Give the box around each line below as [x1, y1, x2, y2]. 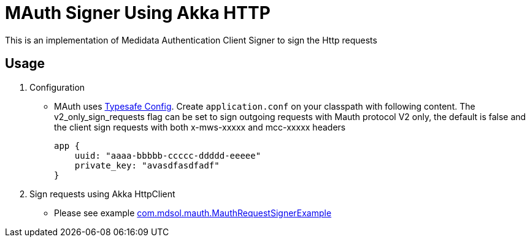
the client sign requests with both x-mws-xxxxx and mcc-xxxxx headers [54, 121, 346, 132]
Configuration [29, 81, 85, 93]
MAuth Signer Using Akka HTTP [5, 2, 271, 23]
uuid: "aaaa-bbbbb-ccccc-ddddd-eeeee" [74, 150, 261, 161]
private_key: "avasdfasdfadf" [74, 160, 220, 170]
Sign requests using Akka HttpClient [29, 188, 175, 199]
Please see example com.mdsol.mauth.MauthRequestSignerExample [54, 207, 332, 218]
